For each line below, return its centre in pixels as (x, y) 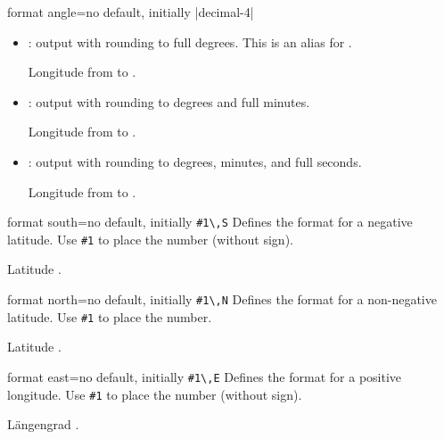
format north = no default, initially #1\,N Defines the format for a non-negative (222, 299)
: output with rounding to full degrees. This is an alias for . (190, 41)
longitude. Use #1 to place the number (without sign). (155, 394)
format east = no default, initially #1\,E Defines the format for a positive (205, 376)
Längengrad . (43, 424)
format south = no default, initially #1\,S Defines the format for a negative (210, 222)
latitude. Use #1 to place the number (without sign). (150, 239)
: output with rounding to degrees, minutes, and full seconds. (195, 161)
